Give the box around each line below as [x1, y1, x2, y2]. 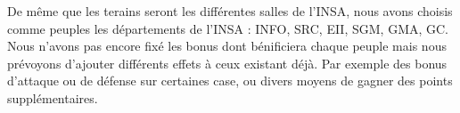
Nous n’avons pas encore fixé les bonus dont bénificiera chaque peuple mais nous [7, 36, 447, 55]
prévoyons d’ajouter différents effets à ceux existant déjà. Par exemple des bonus [7, 53, 448, 72]
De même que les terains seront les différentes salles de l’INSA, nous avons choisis [7, 2, 453, 20]
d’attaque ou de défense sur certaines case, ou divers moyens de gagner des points [7, 71, 453, 90]
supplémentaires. [7, 88, 98, 107]
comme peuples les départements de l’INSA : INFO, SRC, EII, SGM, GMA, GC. [7, 19, 449, 37]
